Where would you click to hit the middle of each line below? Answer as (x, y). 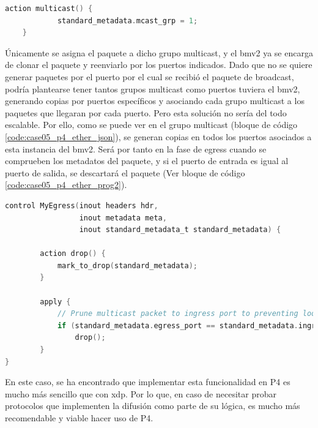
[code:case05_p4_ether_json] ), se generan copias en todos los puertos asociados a (158, 136)
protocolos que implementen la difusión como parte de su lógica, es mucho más (153, 406)
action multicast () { (49, 9)
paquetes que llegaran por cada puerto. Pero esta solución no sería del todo (146, 112)
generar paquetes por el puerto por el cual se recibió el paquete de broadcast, (150, 76)
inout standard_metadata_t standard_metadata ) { (180, 230)
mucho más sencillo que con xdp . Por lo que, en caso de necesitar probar (141, 393)
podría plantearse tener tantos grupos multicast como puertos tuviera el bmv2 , (153, 88)
